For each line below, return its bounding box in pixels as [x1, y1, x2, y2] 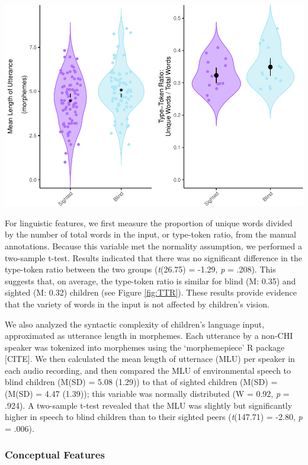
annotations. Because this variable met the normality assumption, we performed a [5, 239, 302, 252]
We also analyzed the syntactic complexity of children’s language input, [5, 318, 265, 330]
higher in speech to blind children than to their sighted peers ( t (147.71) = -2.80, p [5, 411, 303, 423]
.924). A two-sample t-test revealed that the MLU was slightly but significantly [5, 399, 293, 411]
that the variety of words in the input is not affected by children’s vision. [5, 297, 269, 310]
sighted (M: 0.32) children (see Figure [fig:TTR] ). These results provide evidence [5, 286, 297, 299]
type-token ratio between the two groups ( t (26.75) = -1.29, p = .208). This [5, 263, 276, 275]
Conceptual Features [5, 447, 105, 462]
